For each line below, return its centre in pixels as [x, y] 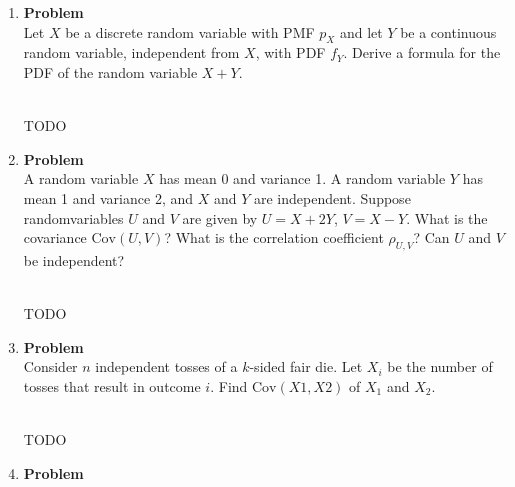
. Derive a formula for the [422, 52]
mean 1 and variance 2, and [108, 197]
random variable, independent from [131, 52]
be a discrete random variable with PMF [190, 31]
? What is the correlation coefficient [274, 237]
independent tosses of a [166, 366]
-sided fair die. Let [306, 366]
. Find [229, 385]
